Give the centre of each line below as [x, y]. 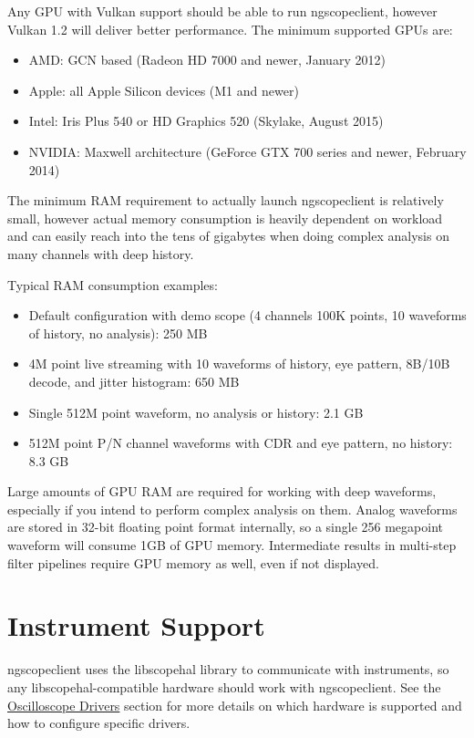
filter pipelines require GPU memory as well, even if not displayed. [193, 562]
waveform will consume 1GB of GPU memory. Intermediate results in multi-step [232, 545]
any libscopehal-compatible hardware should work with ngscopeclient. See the [224, 686]
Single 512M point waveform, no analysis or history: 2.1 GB [196, 412]
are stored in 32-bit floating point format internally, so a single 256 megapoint [225, 527]
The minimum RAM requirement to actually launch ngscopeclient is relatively [226, 200]
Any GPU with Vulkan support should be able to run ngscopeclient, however [222, 11]
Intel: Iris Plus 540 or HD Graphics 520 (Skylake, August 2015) [206, 121]
